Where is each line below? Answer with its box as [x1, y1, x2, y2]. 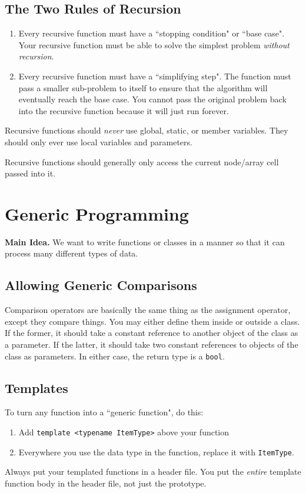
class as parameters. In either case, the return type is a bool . [5, 349, 225, 362]
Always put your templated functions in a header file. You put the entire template [5, 465, 301, 478]
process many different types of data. [5, 247, 138, 259]
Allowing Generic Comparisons [5, 276, 197, 294]
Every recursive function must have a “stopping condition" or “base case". [18, 27, 285, 39]
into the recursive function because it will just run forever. [18, 104, 229, 116]
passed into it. [5, 167, 56, 179]
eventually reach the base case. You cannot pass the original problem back [18, 93, 287, 105]
